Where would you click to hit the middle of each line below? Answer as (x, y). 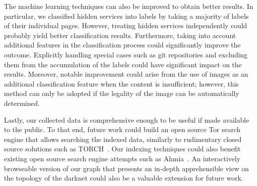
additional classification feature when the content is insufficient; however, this (122, 83)
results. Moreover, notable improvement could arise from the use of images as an (126, 74)
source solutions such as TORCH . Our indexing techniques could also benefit (122, 149)
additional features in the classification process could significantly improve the (122, 45)
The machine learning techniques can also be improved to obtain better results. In (129, 6)
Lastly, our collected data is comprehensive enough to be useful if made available (127, 119)
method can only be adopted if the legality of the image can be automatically (122, 93)
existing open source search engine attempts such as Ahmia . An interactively (122, 158)
